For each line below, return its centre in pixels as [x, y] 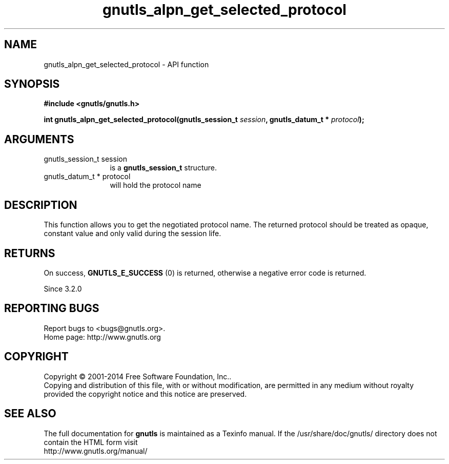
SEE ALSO [30, 414]
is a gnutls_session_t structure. [163, 168]
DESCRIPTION [41, 205]
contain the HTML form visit [91, 442]
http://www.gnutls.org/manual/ [96, 451]
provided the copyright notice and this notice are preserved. [145, 394]
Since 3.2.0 [63, 288]
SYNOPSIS [32, 84]
